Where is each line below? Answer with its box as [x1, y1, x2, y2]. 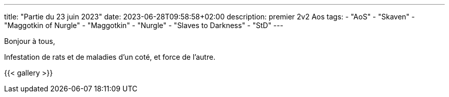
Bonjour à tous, [4, 37, 55, 45]
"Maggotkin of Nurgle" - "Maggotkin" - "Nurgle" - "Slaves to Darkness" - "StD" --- [4, 21, 283, 30]
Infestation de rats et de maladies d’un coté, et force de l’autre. [4, 53, 216, 61]
